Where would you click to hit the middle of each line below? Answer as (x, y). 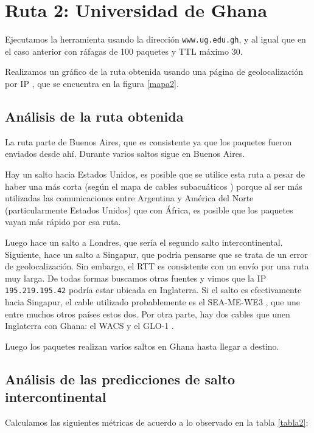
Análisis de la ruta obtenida (94, 116)
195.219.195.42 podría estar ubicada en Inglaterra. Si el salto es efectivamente (153, 290)
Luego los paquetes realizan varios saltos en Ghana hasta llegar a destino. (142, 346)
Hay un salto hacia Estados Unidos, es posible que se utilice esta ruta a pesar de (155, 174)
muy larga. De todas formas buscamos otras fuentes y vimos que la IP (136, 278)
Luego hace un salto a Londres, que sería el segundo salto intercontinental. (144, 242)
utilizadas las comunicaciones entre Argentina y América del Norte (129, 198)
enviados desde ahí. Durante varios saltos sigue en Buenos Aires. (125, 154)
